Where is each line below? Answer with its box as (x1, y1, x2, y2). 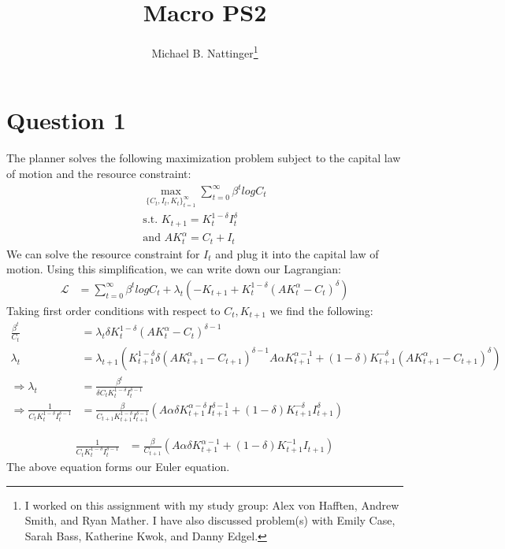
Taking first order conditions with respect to (6, 302, 221, 318)
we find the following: (269, 302, 373, 318)
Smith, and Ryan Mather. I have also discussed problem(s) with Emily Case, (24, 512, 395, 529)
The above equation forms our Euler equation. (6, 458, 230, 475)
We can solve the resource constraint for (6, 245, 200, 262)
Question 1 (6, 104, 126, 136)
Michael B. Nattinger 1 (151, 43, 258, 61)
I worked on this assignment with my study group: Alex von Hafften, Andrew (24, 496, 399, 513)
